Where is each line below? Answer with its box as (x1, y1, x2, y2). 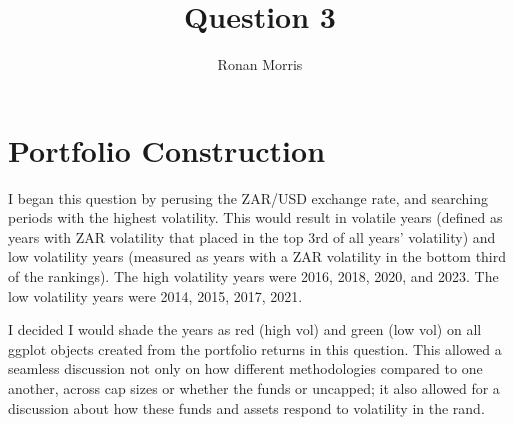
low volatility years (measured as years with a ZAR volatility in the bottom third (8, 246, 507, 267)
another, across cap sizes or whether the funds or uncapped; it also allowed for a (8, 378, 500, 398)
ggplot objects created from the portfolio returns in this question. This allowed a (8, 338, 502, 359)
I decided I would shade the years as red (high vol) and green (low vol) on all (8, 319, 482, 340)
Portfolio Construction (8, 129, 326, 170)
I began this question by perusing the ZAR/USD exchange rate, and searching (8, 187, 488, 208)
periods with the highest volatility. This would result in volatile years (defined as (8, 207, 503, 228)
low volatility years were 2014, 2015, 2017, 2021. (8, 285, 303, 306)
